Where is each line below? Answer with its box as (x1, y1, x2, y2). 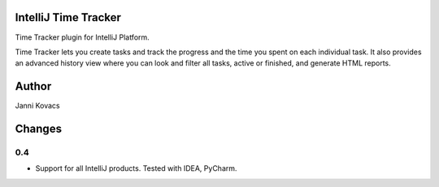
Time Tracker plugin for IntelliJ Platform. (15, 32, 150, 42)
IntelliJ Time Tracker (15, 11, 122, 24)
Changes (15, 122, 63, 136)
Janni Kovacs (15, 101, 60, 111)
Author (15, 79, 52, 93)
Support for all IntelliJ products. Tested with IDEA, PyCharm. (35, 164, 237, 173)
